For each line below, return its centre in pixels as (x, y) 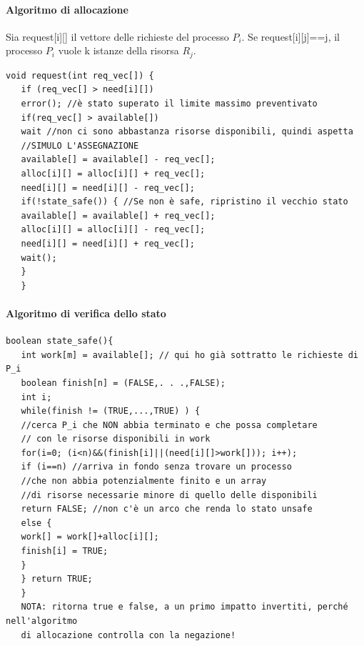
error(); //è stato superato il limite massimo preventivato (169, 104)
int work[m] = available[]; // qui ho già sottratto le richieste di (189, 355)
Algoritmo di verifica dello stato (86, 313)
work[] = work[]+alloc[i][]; (90, 537)
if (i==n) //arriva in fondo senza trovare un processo (156, 467)
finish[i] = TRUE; (65, 551)
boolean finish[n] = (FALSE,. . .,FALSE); (123, 383)
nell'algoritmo (42, 621)
